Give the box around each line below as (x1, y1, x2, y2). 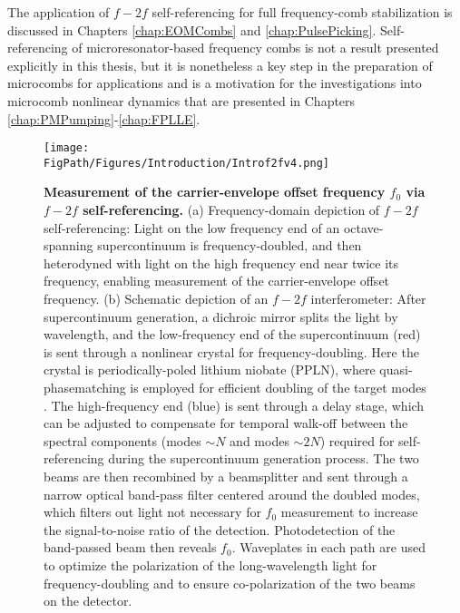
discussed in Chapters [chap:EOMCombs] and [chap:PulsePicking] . (7, 20, 377, 39)
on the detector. (44, 591, 132, 610)
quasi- (379, 360, 413, 379)
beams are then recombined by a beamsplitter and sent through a (44, 466, 408, 485)
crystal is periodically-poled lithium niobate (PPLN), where (44, 360, 376, 379)
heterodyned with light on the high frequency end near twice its (44, 253, 399, 272)
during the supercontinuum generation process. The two (108, 449, 419, 468)
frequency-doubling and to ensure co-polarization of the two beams (44, 573, 416, 592)
